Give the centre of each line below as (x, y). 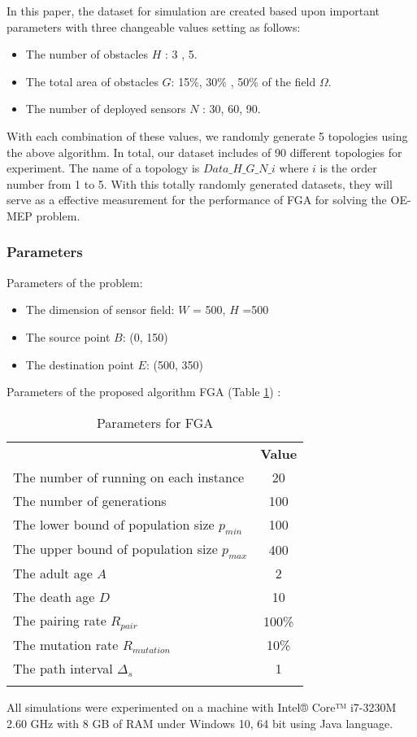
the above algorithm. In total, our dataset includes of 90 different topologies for (204, 152)
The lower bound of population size (114, 524)
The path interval (63, 669)
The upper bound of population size (115, 548)
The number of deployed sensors (106, 109)
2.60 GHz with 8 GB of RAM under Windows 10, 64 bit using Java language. (200, 723)
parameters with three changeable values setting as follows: (154, 26)
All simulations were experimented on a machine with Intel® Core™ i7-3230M (202, 707)
